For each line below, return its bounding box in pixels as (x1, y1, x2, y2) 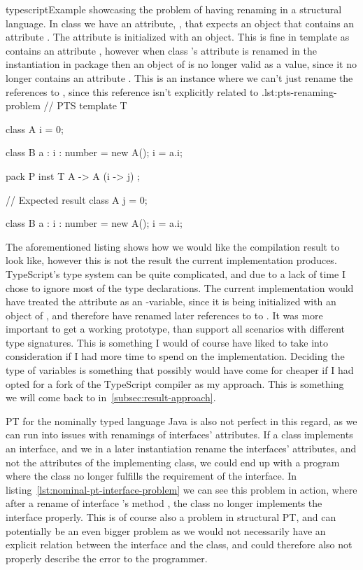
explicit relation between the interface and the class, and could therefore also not (6, 537, 353, 552)
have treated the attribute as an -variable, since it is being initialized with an (6, 294, 336, 309)
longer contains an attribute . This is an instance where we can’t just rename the (6, 70, 353, 85)
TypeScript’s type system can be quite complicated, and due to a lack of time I (6, 266, 346, 281)
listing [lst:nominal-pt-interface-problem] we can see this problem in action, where (6, 482, 357, 496)
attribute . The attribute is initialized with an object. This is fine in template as (6, 29, 350, 44)
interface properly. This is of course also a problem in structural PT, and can (6, 510, 336, 524)
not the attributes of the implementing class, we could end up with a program (6, 454, 340, 469)
